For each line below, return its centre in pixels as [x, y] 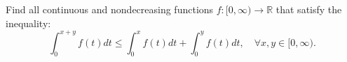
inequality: [28, 23]
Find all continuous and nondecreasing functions [110, 9]
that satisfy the [309, 9]
